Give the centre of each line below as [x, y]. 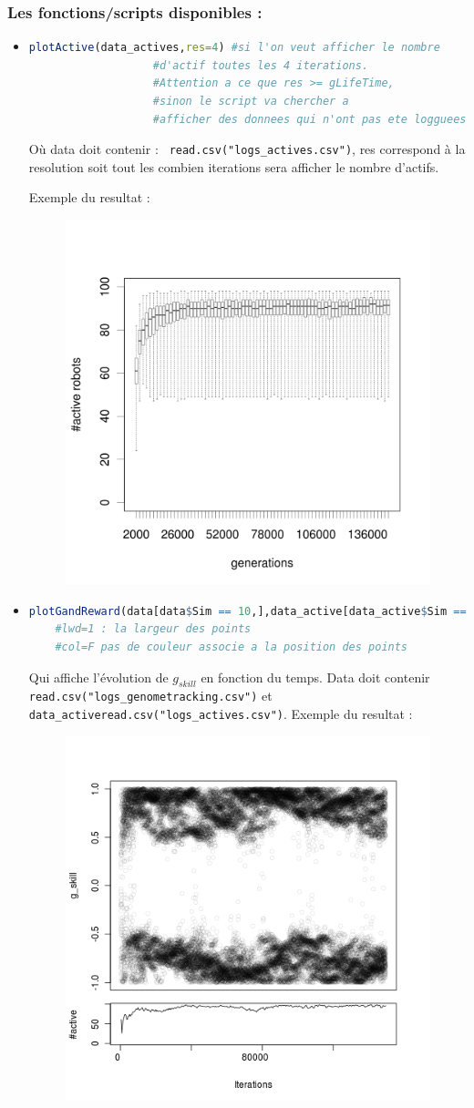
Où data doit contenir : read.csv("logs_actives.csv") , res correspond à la [247, 149]
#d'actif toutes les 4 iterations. [261, 65]
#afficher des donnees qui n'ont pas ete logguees [309, 119]
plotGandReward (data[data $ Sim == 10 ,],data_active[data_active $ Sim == [247, 611]
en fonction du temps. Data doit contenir [315, 677]
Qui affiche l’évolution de [98, 677]
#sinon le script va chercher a [251, 101]
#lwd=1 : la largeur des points [153, 629]
